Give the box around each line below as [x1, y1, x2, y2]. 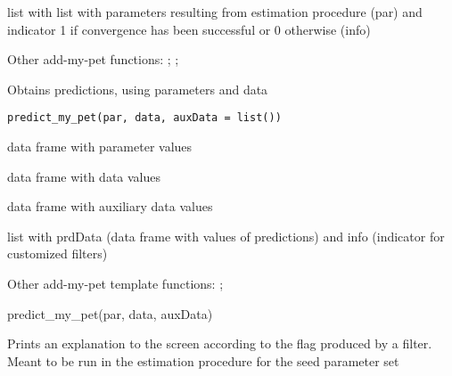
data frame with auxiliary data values [7, 197, 213, 216]
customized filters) [7, 244, 108, 263]
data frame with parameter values [7, 137, 193, 156]
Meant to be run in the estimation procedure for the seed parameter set [7, 351, 399, 370]
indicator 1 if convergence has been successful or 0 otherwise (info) [7, 20, 371, 38]
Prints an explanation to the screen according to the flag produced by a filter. [7, 334, 432, 353]
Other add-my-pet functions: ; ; [7, 50, 179, 69]
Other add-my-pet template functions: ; [7, 274, 224, 292]
